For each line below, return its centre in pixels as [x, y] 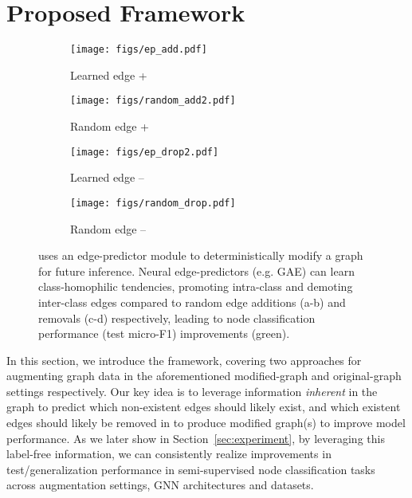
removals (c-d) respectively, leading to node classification [177, 318]
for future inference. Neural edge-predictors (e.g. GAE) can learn [196, 271]
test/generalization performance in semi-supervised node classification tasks [191, 469]
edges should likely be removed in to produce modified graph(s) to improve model [206, 423]
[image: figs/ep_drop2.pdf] [145, 152]
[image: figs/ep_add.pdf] [139, 50]
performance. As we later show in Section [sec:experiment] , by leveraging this [196, 438]
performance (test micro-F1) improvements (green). [164, 333]
